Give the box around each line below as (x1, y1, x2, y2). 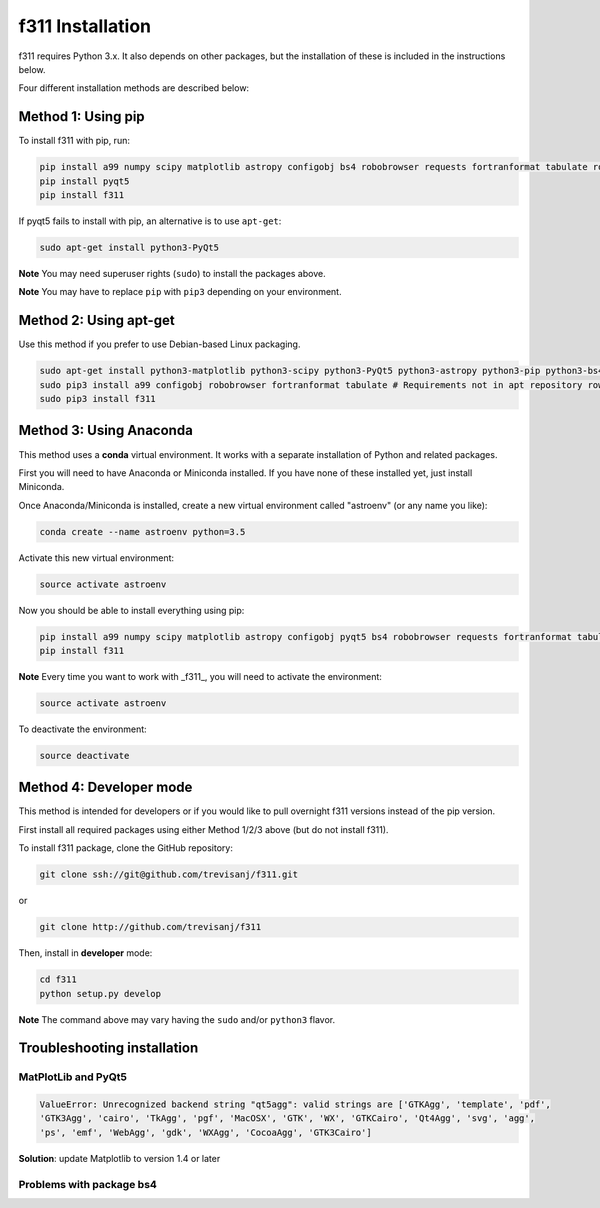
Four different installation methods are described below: (18, 82, 250, 94)
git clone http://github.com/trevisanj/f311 (39, 921, 262, 933)
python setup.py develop (39, 988, 162, 999)
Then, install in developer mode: (18, 947, 153, 959)
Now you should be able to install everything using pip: (18, 604, 245, 616)
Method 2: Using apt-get (18, 312, 175, 329)
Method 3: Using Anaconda (18, 422, 194, 439)
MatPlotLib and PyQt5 (18, 1070, 127, 1084)
